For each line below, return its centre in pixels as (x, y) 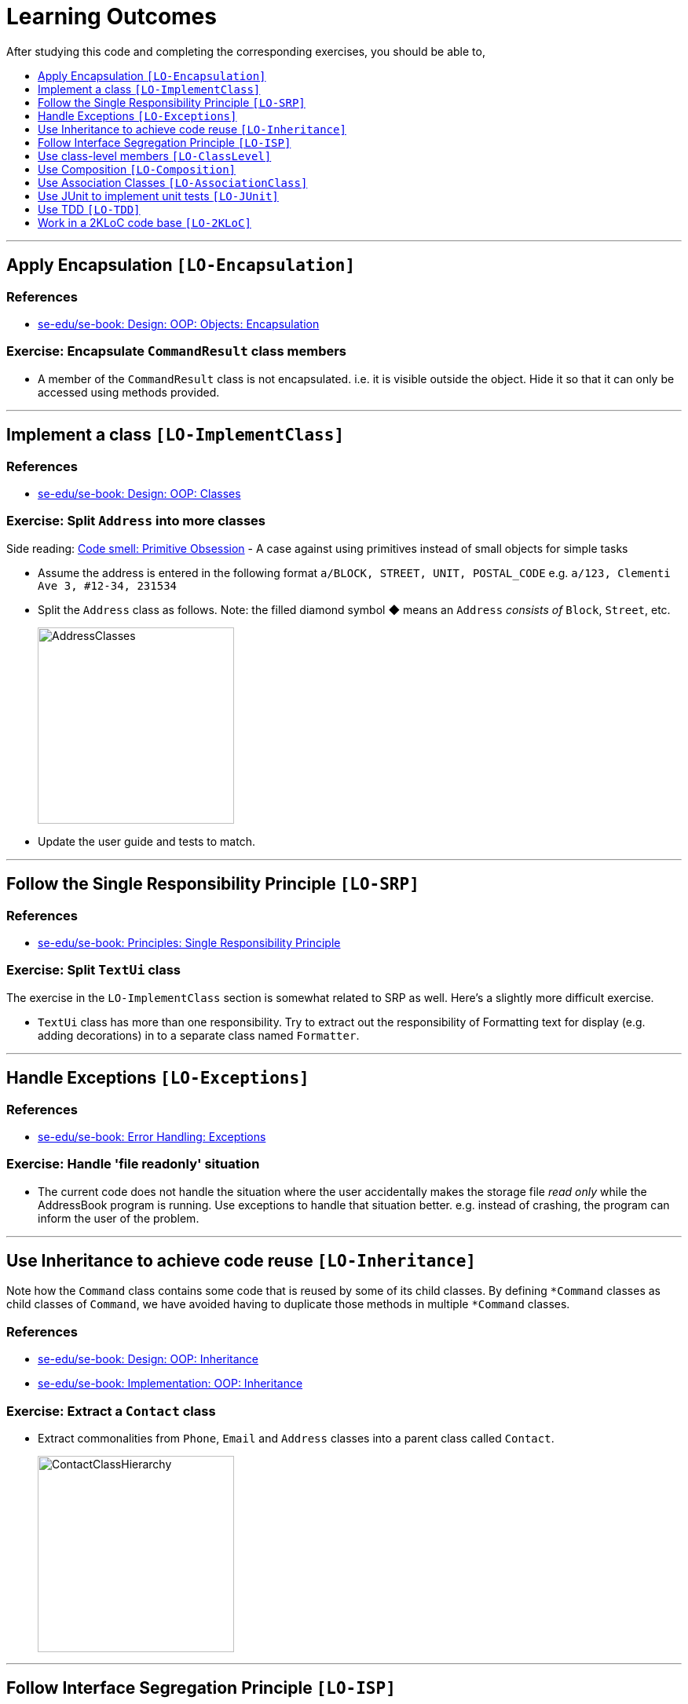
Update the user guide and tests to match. (146, 841)
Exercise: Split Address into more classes (136, 521)
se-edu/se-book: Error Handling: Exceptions (152, 1136)
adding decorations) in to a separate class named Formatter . (199, 1035)
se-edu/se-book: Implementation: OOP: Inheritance (170, 1384)
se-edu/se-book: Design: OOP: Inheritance (148, 1359)
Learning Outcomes (112, 16)
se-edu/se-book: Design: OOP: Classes (139, 493)
